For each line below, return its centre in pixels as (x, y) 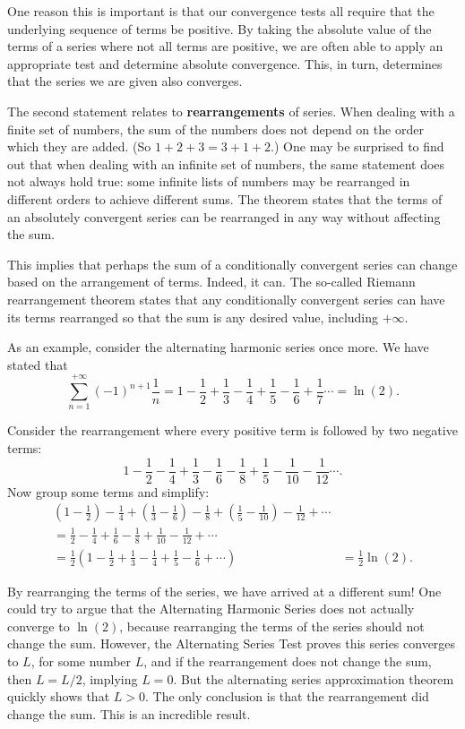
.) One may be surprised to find (357, 146)
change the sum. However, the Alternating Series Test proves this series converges (232, 643)
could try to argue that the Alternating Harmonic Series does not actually (211, 609)
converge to (39, 626)
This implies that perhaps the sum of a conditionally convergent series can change (232, 264)
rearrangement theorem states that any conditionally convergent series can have (226, 299)
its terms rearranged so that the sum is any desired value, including (193, 317)
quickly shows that (59, 696)
